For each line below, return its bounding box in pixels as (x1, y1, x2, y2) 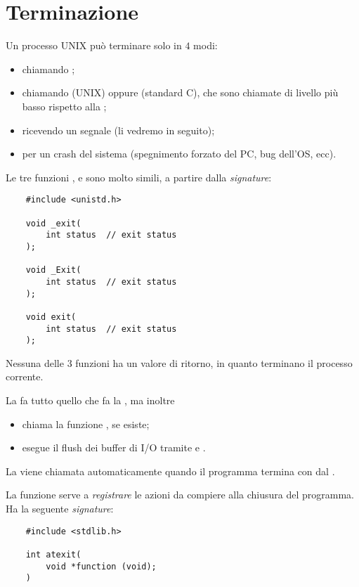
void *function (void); (46, 561, 157, 572)
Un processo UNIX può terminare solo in (6, 38, 182, 53)
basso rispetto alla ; (22, 98, 107, 113)
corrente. (6, 369, 44, 384)
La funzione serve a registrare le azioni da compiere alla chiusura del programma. (6, 487, 354, 502)
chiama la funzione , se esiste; (22, 416, 150, 431)
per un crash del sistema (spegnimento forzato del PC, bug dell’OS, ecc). (22, 146, 337, 161)
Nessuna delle (6, 355, 64, 370)
